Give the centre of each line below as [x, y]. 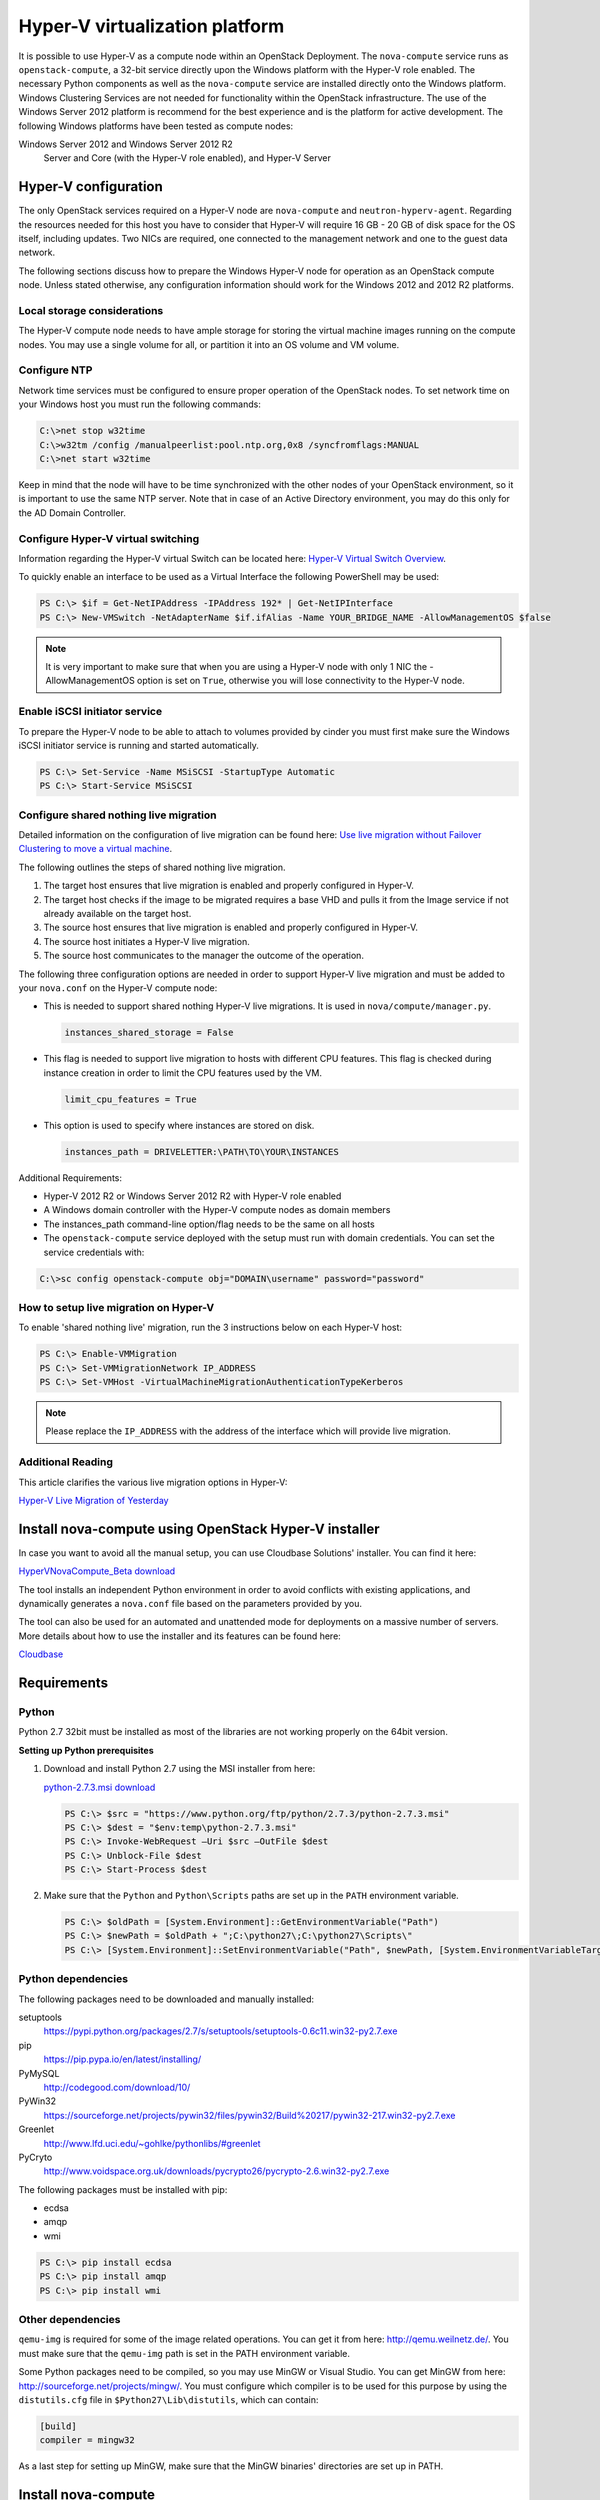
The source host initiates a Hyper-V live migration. [146, 941]
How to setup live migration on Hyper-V [116, 1307]
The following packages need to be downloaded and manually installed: [166, 1999]
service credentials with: [94, 1252]
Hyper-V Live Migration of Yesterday [93, 1500]
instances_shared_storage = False [149, 1033]
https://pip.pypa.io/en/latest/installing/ [122, 2059]
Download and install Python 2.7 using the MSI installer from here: [179, 1769]
